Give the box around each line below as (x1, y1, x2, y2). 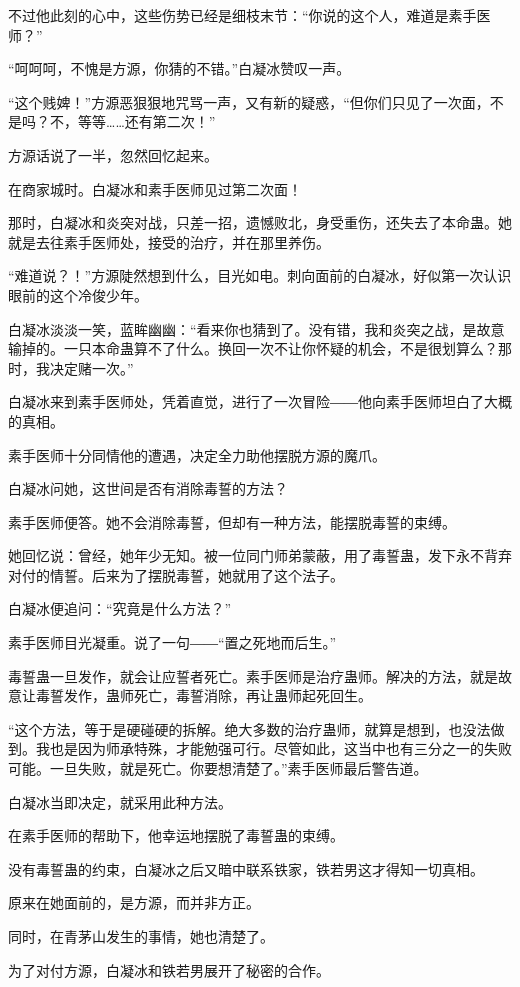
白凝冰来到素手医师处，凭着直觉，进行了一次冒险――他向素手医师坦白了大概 (8, 391, 512, 412)
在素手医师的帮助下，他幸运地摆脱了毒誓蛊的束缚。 (8, 825, 344, 846)
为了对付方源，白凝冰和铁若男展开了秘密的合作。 (8, 959, 330, 980)
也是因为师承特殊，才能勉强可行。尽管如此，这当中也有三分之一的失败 (49, 738, 512, 759)
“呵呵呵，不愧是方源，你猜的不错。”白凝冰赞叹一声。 (8, 58, 351, 79)
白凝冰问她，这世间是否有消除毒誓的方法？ (8, 478, 288, 499)
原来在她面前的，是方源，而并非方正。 (8, 892, 260, 913)
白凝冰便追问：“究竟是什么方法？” (8, 598, 232, 619)
